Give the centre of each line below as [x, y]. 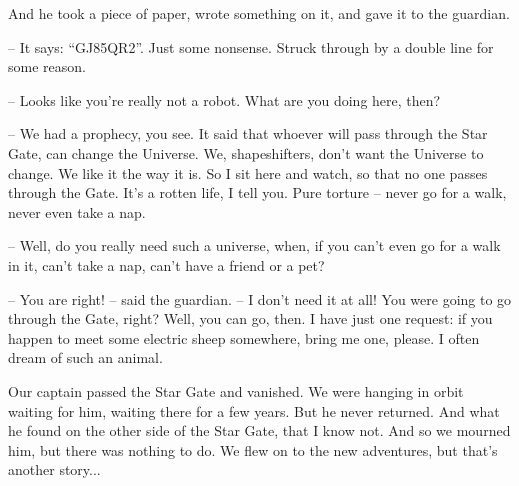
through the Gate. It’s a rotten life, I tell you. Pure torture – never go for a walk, [257, 192]
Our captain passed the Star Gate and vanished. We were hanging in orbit [236, 390]
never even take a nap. [77, 211]
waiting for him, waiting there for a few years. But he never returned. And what [254, 410]
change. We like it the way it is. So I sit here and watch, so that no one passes [248, 172]
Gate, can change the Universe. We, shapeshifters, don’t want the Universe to [246, 152]
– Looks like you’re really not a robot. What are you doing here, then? [224, 99]
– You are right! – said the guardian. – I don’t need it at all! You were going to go [260, 298]
